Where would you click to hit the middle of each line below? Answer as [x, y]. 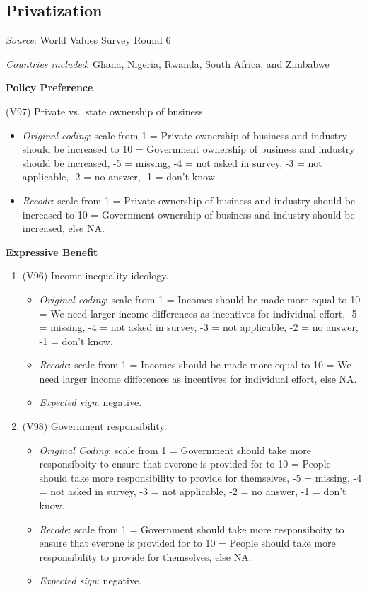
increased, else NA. [63, 228]
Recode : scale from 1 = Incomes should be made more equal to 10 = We [195, 365]
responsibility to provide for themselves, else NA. [145, 556]
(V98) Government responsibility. [94, 426]
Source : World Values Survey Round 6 [88, 40]
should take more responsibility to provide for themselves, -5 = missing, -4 [200, 477]
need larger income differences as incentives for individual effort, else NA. [198, 378]
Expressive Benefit [52, 251]
